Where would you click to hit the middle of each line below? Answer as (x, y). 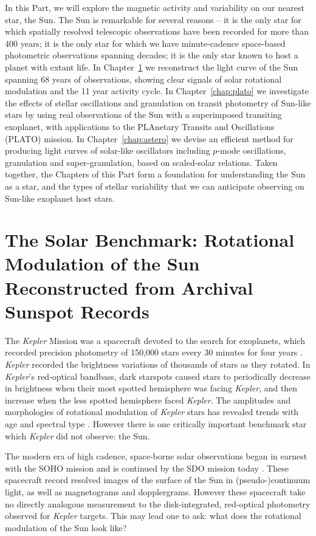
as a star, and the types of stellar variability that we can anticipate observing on (155, 186)
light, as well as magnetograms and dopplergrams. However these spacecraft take (155, 491)
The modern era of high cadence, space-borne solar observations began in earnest (156, 456)
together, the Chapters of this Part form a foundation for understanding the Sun (155, 174)
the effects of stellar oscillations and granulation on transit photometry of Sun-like (158, 102)
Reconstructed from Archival (129, 287)
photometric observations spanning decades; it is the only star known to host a (152, 55)
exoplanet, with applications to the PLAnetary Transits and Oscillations (140, 126)
